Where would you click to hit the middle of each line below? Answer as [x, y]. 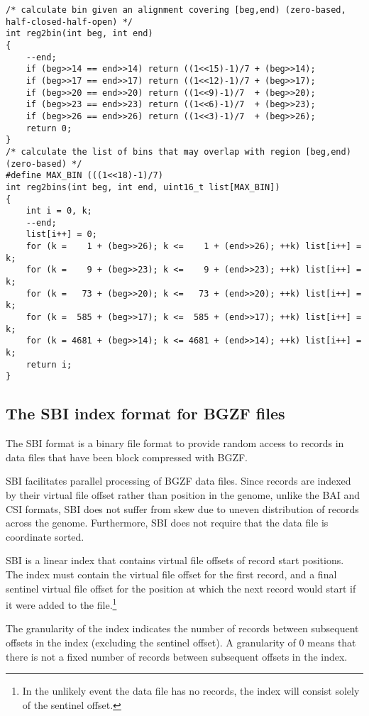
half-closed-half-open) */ [69, 22]
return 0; [49, 128]
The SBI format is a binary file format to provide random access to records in [175, 443]
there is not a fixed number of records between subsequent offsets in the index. [177, 656]
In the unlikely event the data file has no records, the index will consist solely [191, 691]
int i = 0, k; [59, 211]
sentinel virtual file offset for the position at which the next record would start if [181, 588]
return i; [49, 364]
